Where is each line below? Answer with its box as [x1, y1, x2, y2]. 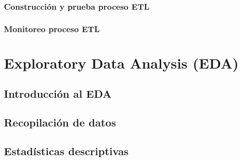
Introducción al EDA [4, 86, 111, 101]
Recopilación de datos [4, 115, 116, 130]
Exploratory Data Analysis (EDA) [4, 53, 239, 72]
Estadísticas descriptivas [4, 143, 129, 159]
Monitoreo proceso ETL [4, 22, 100, 35]
